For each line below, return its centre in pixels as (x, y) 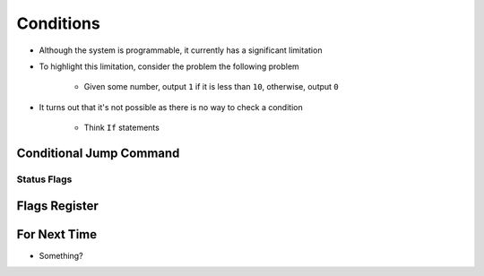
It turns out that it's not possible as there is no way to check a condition (171, 107)
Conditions (58, 23)
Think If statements (122, 128)
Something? (61, 255)
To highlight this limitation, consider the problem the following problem (169, 66)
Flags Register (57, 206)
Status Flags (44, 179)
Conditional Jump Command (98, 153)
